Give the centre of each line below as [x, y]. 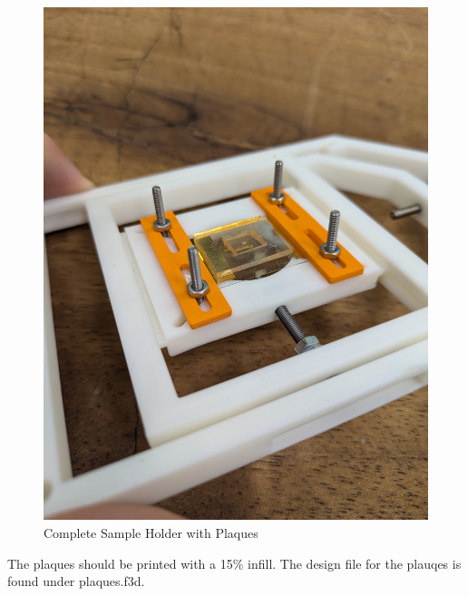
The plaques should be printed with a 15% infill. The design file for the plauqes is [234, 563]
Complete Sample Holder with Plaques [151, 532]
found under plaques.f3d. [76, 581]
